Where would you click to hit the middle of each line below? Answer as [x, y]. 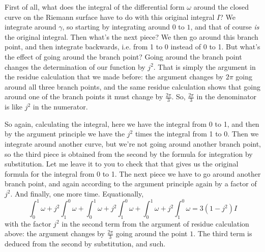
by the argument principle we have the [65, 134]
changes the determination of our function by [75, 66]
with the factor [28, 223]
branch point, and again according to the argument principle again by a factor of [131, 184]
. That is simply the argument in [204, 66]
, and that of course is [225, 27]
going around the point [152, 233]
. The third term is [223, 233]
